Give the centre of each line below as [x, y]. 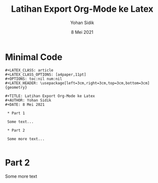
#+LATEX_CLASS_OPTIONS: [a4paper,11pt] [46, 75]
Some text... [21, 122]
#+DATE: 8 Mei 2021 [25, 105]
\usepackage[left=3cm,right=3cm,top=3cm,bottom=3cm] [95, 83]
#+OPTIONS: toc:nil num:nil [34, 79]
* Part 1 [16, 113]
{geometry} [16, 87]
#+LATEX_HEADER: [22, 83]
